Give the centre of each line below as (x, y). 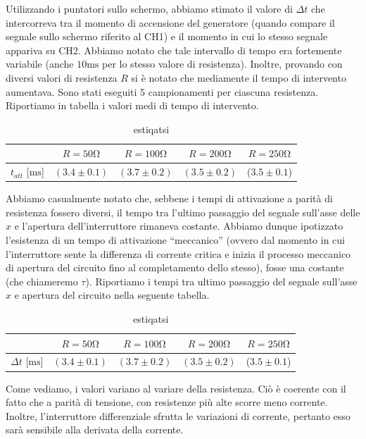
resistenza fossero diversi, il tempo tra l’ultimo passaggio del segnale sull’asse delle (183, 212)
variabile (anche (40, 64)
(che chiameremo (42, 281)
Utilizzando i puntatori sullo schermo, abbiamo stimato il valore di (149, 8)
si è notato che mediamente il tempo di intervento (239, 77)
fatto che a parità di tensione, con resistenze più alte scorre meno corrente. (167, 402)
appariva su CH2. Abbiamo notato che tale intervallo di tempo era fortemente (174, 50)
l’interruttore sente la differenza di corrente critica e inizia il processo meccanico (178, 253)
